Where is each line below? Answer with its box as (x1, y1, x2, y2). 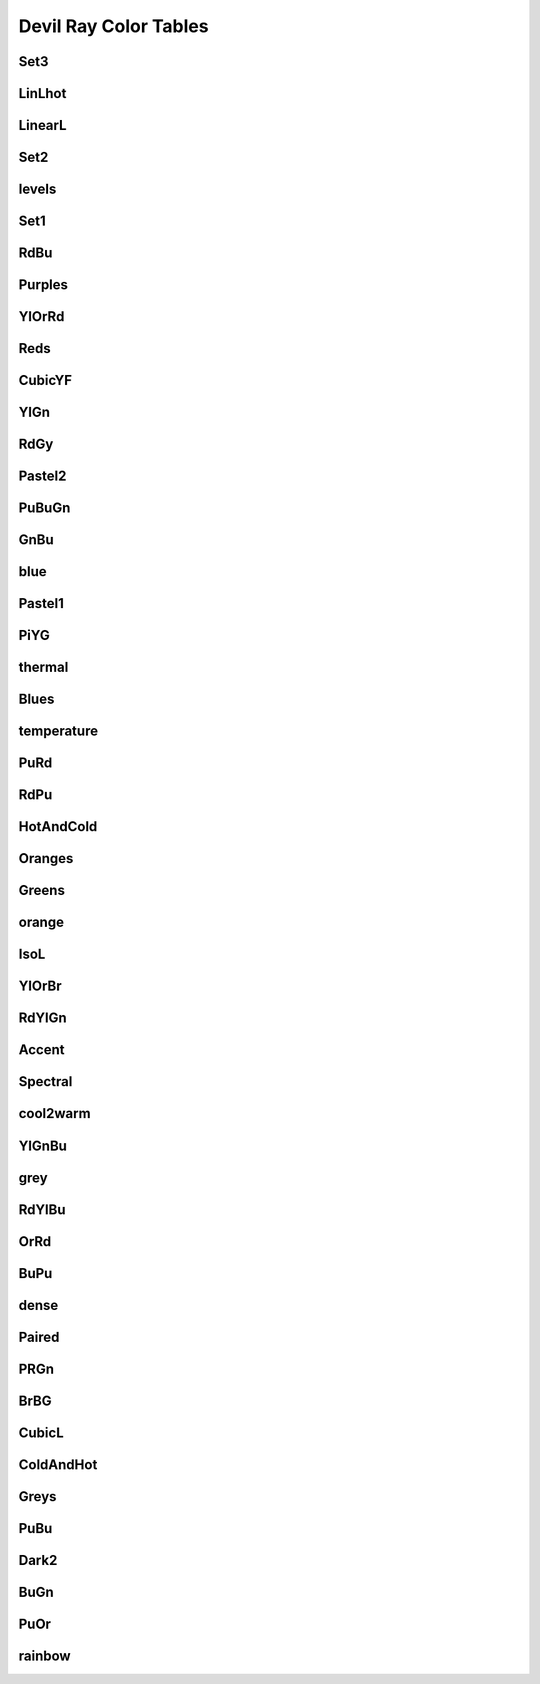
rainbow (18, 1647, 71, 1664)
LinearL (18, 117, 67, 134)
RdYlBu (18, 1201, 66, 1218)
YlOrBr (18, 978, 62, 995)
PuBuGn (18, 500, 71, 517)
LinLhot (18, 85, 67, 102)
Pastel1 (18, 595, 65, 612)
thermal (18, 659, 69, 676)
